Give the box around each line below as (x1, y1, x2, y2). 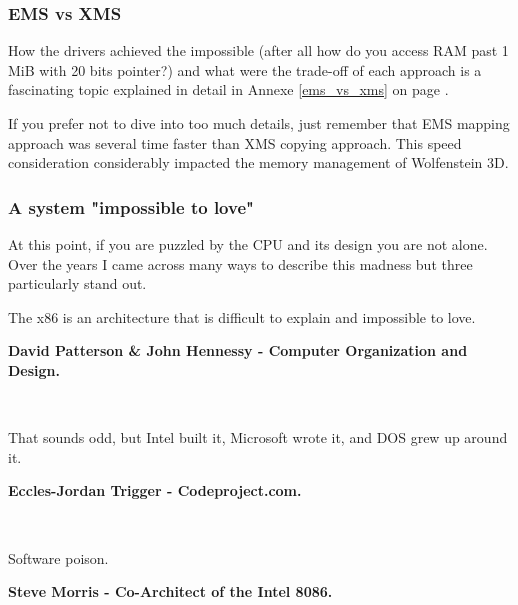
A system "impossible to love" (8, 194, 254, 219)
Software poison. (8, 547, 109, 568)
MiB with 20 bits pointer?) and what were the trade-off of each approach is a (8, 59, 482, 80)
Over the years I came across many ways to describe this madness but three (8, 253, 473, 274)
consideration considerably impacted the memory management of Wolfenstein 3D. (8, 152, 509, 173)
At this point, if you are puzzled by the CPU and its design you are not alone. (8, 234, 488, 254)
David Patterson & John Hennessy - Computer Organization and (8, 340, 468, 361)
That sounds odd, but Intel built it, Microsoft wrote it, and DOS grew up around (8, 427, 508, 448)
